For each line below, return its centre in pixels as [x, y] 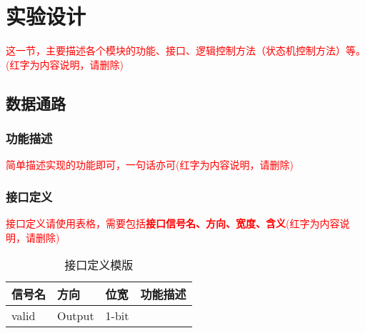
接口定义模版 [99, 265]
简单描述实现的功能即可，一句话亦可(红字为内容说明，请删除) [150, 165]
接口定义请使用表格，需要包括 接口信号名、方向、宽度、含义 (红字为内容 [173, 223]
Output [76, 316]
